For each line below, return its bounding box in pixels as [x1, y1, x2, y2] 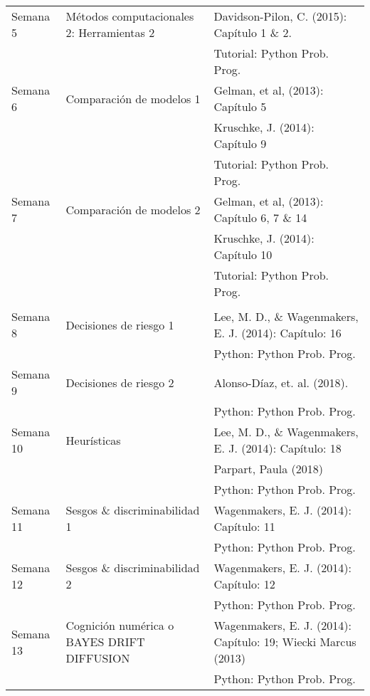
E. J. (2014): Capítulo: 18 [213, 440, 342, 456]
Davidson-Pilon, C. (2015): [213, 8, 347, 24]
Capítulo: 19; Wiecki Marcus [213, 633, 356, 650]
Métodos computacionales [65, 8, 194, 24]
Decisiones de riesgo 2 [65, 374, 174, 391]
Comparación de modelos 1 [65, 90, 201, 107]
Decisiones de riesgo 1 [65, 316, 174, 333]
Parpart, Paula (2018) [213, 460, 323, 477]
